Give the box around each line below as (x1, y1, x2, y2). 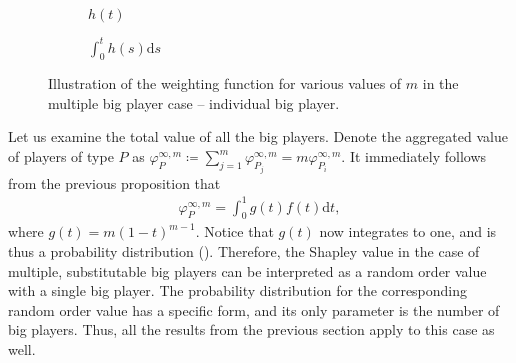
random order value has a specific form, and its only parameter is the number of (8, 299, 500, 320)
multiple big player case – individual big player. (48, 92, 340, 113)
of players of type (8, 146, 114, 167)
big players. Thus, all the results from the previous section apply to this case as (8, 319, 495, 340)
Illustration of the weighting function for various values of (48, 73, 402, 94)
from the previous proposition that (8, 172, 221, 193)
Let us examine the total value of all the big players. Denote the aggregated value (8, 126, 508, 147)
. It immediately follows (341, 146, 487, 167)
